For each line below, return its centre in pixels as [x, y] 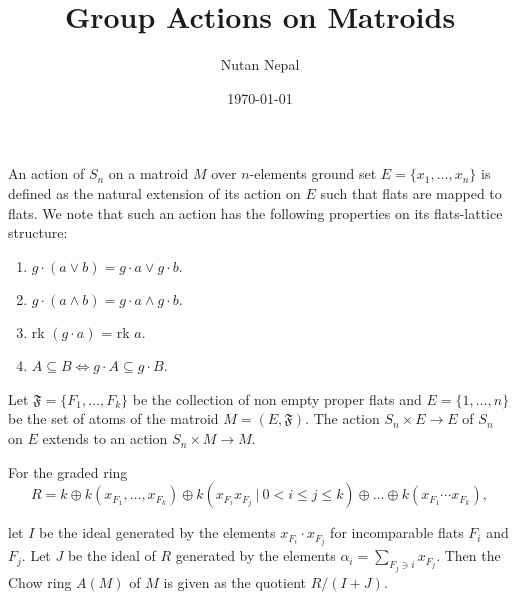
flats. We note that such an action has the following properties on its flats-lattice [255, 212]
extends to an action [105, 438]
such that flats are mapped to [411, 192]
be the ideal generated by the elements [157, 532]
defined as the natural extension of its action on [154, 192]
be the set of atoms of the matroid [113, 418]
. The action [342, 418]
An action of [46, 173]
